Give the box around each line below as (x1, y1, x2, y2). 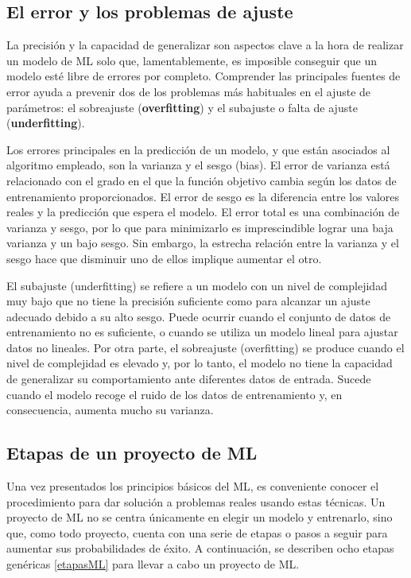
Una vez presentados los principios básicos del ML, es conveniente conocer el (6, 478, 379, 495)
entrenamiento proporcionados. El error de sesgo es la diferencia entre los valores (6, 188, 400, 204)
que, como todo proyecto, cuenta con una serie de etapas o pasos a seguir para (6, 524, 388, 541)
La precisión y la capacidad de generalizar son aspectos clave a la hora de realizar (6, 37, 404, 53)
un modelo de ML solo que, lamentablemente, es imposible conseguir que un (6, 52, 378, 68)
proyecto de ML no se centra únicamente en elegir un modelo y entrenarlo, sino (6, 509, 393, 526)
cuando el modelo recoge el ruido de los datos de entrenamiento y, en (6, 386, 343, 402)
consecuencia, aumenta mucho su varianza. (6, 401, 214, 418)
